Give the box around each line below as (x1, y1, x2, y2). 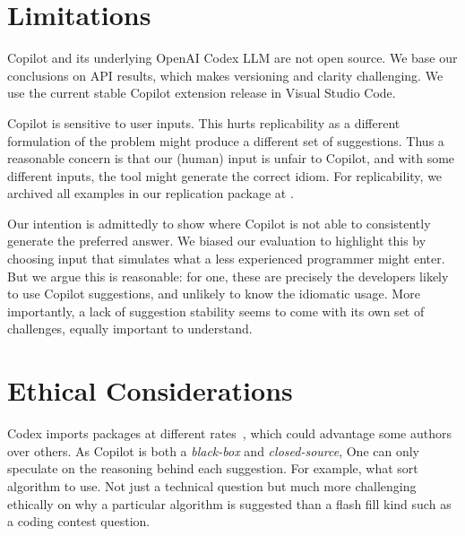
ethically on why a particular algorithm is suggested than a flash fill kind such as (7, 494, 452, 513)
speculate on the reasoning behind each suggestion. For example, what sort (7, 459, 418, 478)
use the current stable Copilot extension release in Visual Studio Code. (7, 83, 396, 102)
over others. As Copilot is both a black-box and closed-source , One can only (7, 441, 420, 460)
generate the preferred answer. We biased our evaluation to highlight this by (7, 231, 426, 250)
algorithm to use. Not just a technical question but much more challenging (7, 476, 417, 495)
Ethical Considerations (7, 372, 293, 409)
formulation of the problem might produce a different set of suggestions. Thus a (7, 131, 444, 150)
